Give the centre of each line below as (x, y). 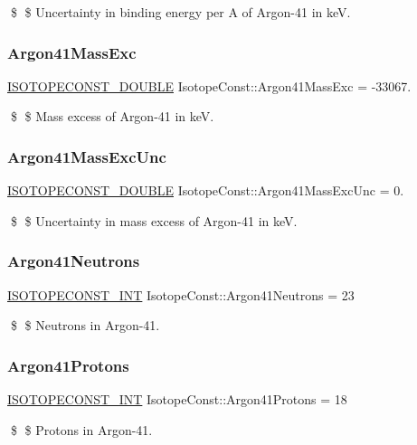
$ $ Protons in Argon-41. (81, 429)
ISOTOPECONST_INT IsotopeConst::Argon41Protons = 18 (177, 399)
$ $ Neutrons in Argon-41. (85, 325)
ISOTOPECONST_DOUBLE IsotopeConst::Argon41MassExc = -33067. (209, 85)
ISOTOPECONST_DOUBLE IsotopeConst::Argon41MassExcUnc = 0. (206, 190)
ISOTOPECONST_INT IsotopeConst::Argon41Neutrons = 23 (181, 294)
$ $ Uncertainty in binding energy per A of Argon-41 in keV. (180, 12)
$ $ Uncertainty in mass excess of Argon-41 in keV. (154, 220)
